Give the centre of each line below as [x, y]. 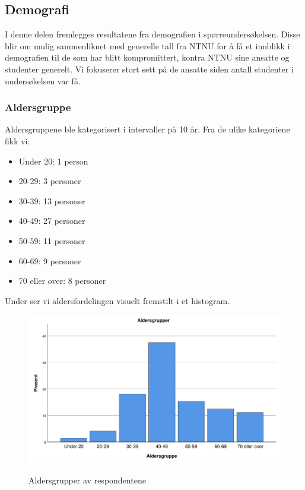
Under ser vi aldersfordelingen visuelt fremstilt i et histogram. [117, 300]
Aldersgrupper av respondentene [87, 480]
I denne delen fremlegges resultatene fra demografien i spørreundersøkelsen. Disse [152, 34]
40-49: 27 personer [52, 221]
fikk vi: [18, 140]
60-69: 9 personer [50, 260]
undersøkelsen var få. [43, 80]
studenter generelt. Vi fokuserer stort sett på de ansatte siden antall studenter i [149, 69]
